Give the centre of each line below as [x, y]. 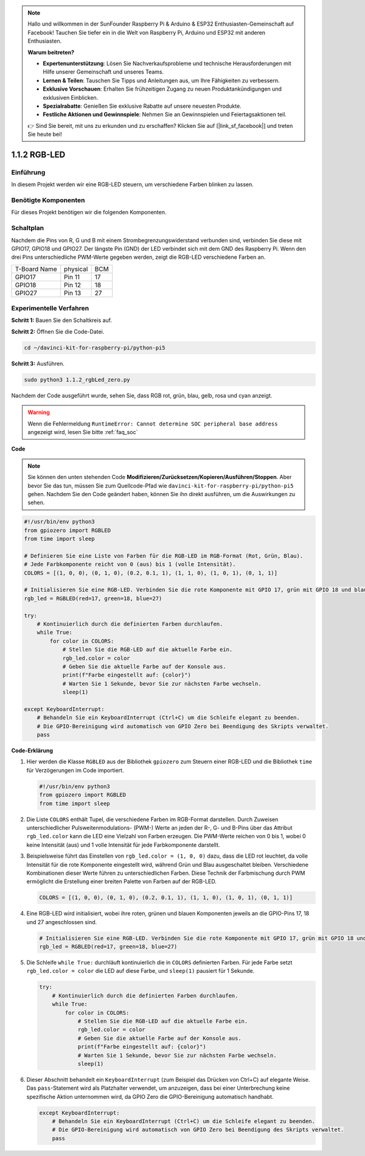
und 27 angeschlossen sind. [62, 922]
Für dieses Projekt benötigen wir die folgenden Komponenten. [89, 212]
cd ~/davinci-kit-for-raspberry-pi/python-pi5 [95, 348]
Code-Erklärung [32, 751]
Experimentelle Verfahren [50, 309]
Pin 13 [73, 293]
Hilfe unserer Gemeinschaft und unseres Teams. [103, 72]
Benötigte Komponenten [48, 200]
